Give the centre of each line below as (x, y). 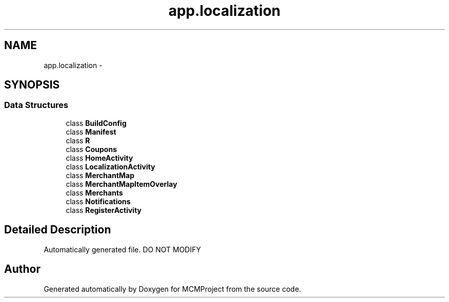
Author (22, 269)
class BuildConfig (96, 123)
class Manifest (91, 132)
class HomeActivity (99, 158)
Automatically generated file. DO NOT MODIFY (122, 249)
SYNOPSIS (32, 85)
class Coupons (91, 149)
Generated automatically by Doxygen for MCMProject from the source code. (172, 289)
